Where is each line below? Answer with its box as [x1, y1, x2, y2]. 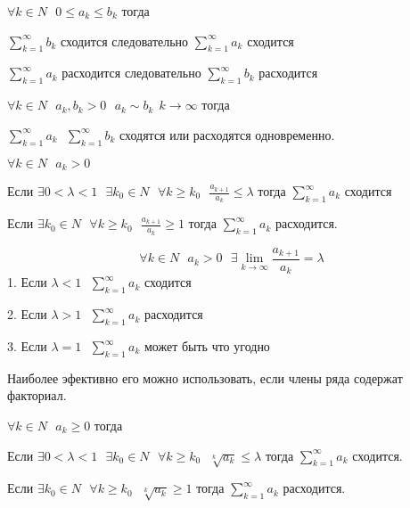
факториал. [7, 386, 67, 405]
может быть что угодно [143, 337, 270, 356]
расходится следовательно [61, 63, 201, 82]
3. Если [7, 337, 47, 356]
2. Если [7, 305, 47, 324]
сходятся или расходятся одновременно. [119, 125, 335, 143]
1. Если [7, 273, 47, 291]
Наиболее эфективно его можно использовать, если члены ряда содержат [7, 368, 403, 387]
